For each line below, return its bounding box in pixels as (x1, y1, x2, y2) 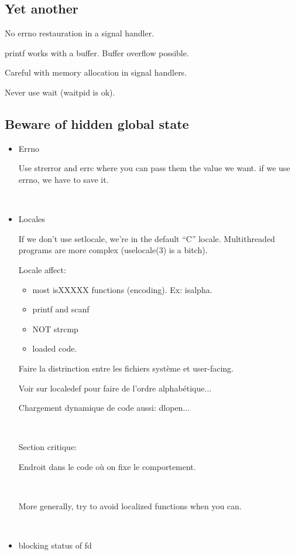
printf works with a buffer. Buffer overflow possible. (5, 46, 189, 59)
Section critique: (18, 441, 77, 453)
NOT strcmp (32, 322, 78, 335)
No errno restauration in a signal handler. (5, 27, 155, 39)
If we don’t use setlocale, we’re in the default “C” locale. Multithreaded (18, 232, 275, 244)
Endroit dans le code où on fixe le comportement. (18, 460, 196, 472)
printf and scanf (32, 303, 90, 315)
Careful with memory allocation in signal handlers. (5, 66, 187, 79)
